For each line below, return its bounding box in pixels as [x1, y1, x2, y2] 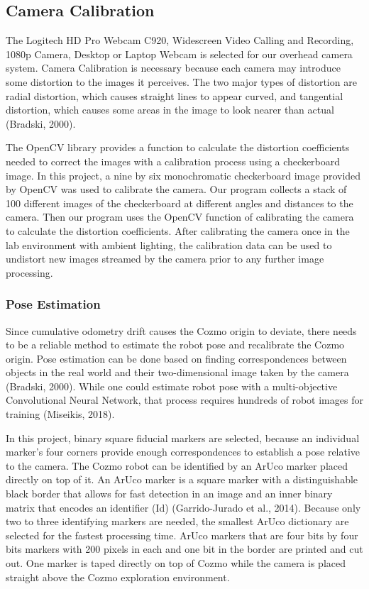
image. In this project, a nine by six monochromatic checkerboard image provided [6, 167, 361, 182]
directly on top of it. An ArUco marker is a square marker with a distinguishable [6, 472, 358, 487]
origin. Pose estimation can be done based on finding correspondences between [6, 351, 347, 365]
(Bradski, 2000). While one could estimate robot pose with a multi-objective [6, 378, 338, 393]
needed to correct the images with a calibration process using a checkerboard [6, 153, 341, 168]
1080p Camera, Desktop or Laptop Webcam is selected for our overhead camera [6, 46, 353, 61]
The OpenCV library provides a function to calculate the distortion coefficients [6, 140, 350, 155]
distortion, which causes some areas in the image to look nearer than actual [6, 102, 334, 117]
